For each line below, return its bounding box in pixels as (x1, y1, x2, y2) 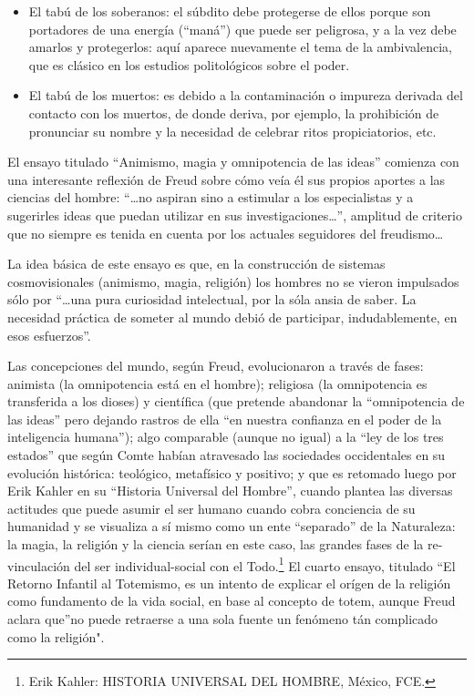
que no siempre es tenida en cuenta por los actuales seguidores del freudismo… (7, 223, 444, 242)
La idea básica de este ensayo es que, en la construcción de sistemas (7, 254, 386, 273)
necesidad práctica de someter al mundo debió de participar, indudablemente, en (7, 307, 458, 326)
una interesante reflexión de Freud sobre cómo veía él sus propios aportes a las (7, 169, 446, 189)
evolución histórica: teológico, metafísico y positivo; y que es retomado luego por (7, 463, 457, 482)
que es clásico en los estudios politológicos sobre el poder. (28, 55, 350, 74)
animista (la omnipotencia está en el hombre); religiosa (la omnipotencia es (7, 374, 428, 393)
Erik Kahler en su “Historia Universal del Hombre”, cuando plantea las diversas (7, 481, 453, 500)
